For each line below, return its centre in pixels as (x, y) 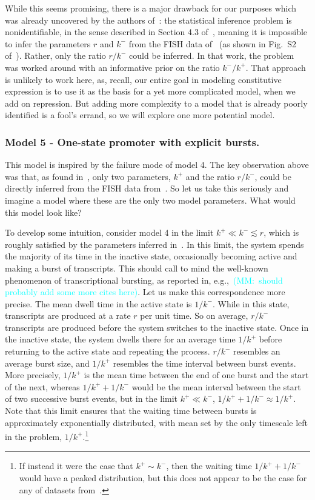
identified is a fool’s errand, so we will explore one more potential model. (140, 115)
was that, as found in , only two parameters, (88, 176)
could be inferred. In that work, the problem (212, 55)
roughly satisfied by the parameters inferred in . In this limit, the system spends (154, 244)
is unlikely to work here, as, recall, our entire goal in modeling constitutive (143, 79)
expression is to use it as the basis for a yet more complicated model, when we (150, 91)
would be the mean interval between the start (216, 386)
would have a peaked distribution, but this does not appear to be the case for (163, 478)
